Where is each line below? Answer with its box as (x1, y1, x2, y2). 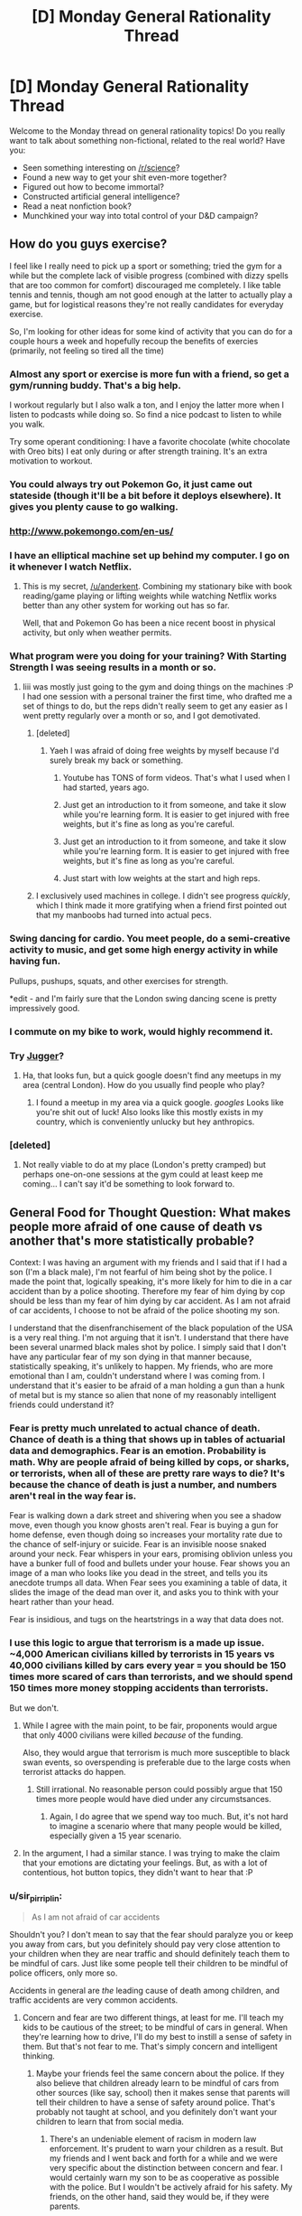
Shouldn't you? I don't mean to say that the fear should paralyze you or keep (9, 1930, 294, 1940)
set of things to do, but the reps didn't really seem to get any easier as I (22, 700, 288, 711)
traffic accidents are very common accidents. (9, 1995, 178, 2005)
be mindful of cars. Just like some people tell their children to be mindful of (9, 1958, 288, 1969)
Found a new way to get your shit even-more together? (22, 172, 227, 183)
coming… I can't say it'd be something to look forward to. (22, 1178, 235, 1189)
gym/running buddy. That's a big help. (9, 379, 182, 391)
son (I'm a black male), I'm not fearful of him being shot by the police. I (9, 1267, 272, 1278)
